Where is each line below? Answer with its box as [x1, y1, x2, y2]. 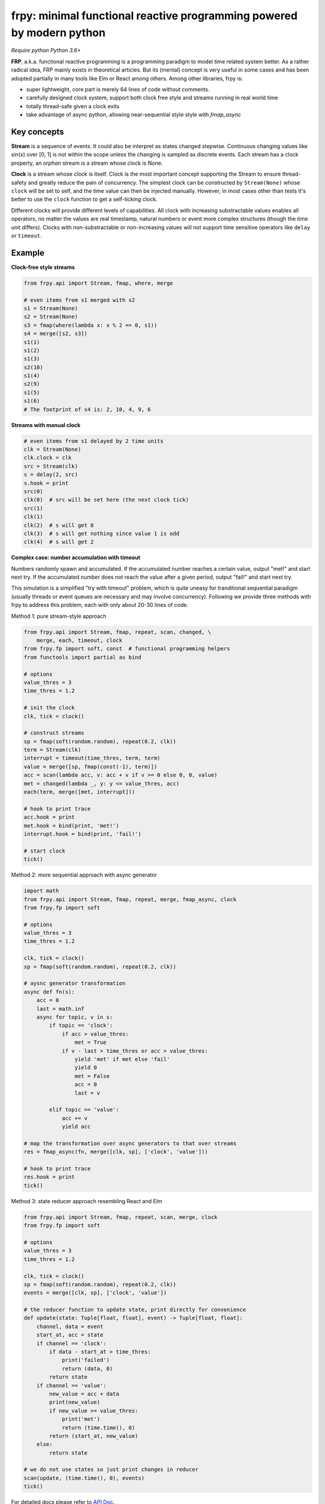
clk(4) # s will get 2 [23, 538, 94, 546]
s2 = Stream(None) [23, 313, 78, 320]
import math [23, 887, 60, 895]
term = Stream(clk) [23, 747, 81, 753]
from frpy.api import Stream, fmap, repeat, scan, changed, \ [23, 629, 211, 635]
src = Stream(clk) [23, 463, 78, 469]
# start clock [23, 847, 66, 854]
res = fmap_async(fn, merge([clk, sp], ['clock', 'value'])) [23, 1148, 208, 1155]
